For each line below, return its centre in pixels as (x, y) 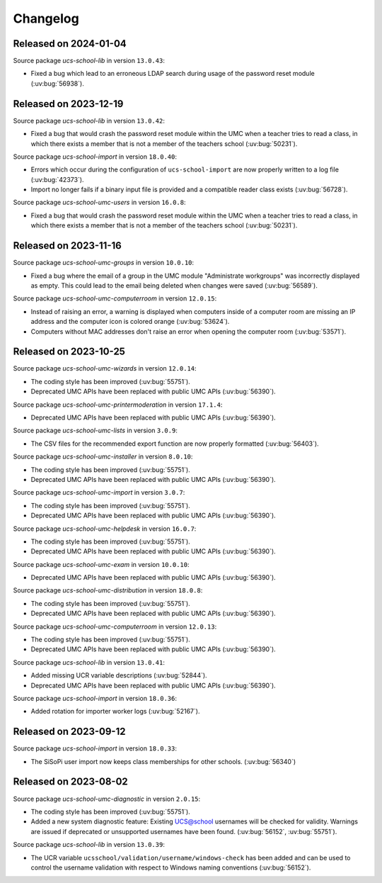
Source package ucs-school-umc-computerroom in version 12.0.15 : (115, 298)
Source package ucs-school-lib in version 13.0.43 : (89, 61)
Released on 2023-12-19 (68, 104)
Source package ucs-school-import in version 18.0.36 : (95, 698)
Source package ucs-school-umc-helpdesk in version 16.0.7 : (105, 529)
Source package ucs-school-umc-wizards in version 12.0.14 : (105, 369)
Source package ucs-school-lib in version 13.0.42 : (89, 120)
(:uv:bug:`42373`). (57, 179)
